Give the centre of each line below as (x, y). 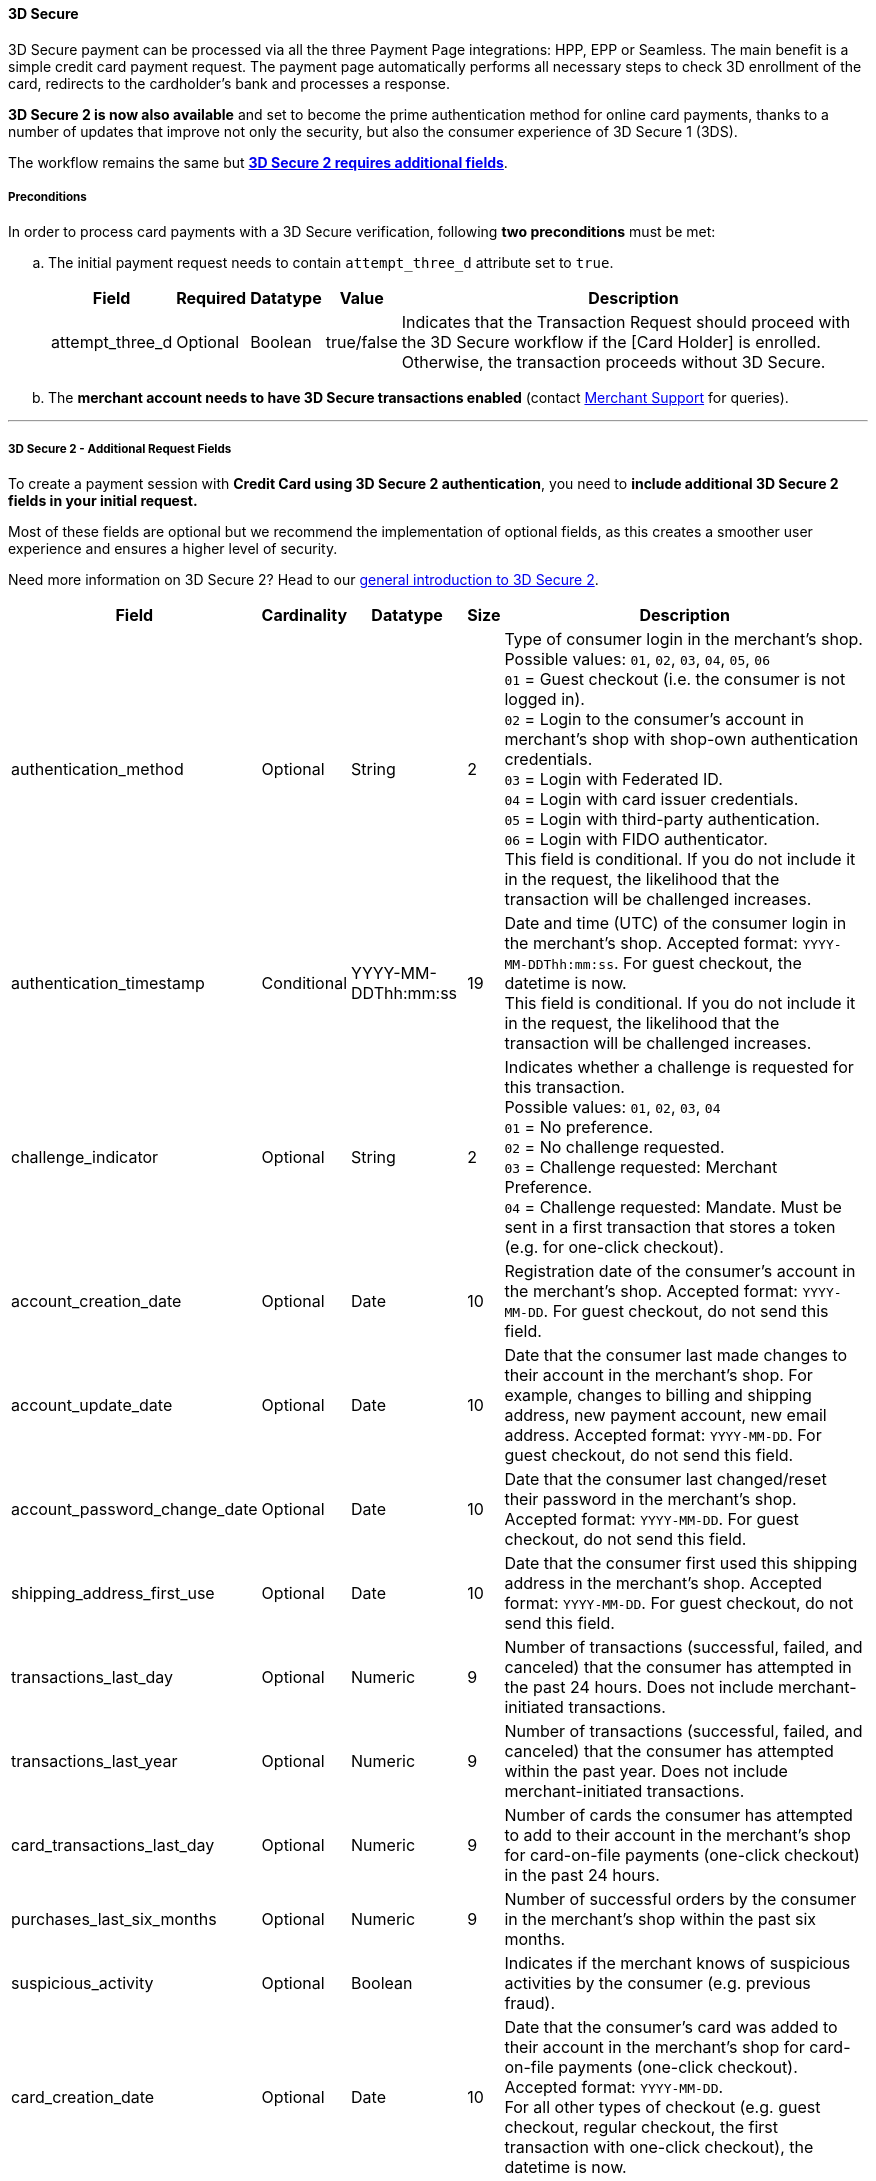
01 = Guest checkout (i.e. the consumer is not (675, 679)
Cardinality (304, 615)
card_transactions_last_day (113, 1845)
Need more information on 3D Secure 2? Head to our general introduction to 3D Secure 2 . (303, 580)
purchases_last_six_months (114, 1919)
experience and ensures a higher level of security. (173, 549)
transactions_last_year (94, 1761)
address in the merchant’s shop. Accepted (663, 1583)
